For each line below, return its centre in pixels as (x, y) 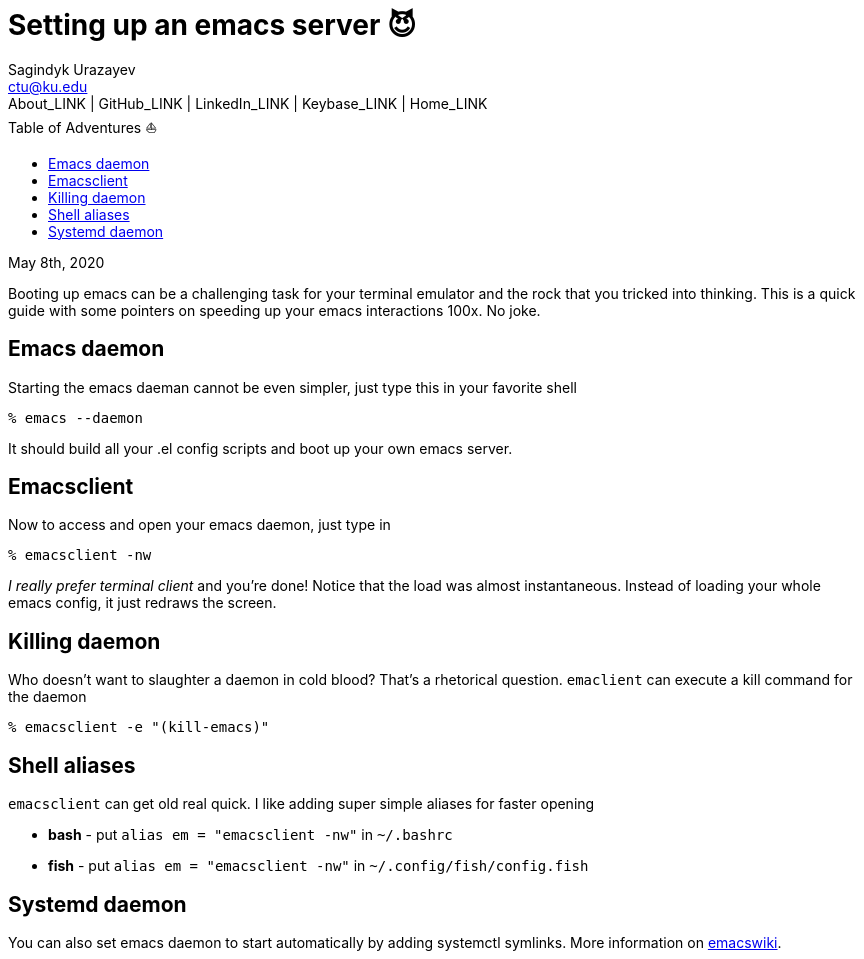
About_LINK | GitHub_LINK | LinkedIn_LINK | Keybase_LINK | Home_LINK (248, 103)
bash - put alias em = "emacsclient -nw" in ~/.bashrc (250, 835)
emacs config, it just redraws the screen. (142, 603)
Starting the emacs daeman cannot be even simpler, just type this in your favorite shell (292, 387)
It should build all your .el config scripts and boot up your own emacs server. (260, 448)
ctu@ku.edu (48, 86)
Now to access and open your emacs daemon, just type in (199, 525)
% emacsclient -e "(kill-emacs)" (139, 727)
